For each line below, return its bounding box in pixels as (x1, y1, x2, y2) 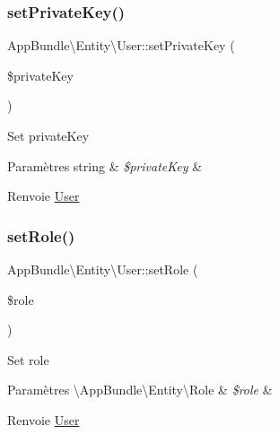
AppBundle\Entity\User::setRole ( (7, 260, 198, 278)
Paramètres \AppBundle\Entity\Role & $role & (7, 380, 273, 399)
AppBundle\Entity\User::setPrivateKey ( (7, 36, 235, 55)
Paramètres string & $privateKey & (7, 156, 203, 175)
